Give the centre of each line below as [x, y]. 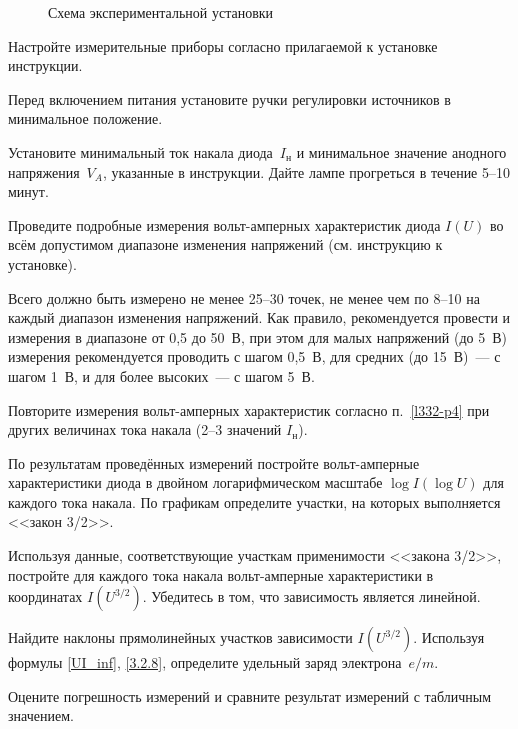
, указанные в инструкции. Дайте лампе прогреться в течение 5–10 [306, 171]
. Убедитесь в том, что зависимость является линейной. [311, 596]
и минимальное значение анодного [401, 151]
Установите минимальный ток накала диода [140, 151]
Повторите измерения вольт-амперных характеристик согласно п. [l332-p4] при [249, 409]
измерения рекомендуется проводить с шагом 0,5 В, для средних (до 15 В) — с [254, 356]
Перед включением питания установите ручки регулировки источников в [229, 98]
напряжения [44, 171]
